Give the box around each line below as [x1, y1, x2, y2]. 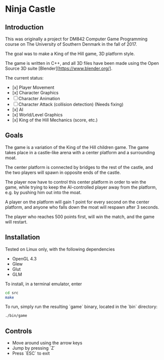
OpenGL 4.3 [12, 255, 37, 261]
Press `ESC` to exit [12, 350, 50, 357]
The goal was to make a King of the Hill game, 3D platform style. [5, 51, 135, 56]
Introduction [5, 23, 44, 31]
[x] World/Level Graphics [12, 112, 63, 117]
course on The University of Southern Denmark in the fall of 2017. [5, 41, 137, 47]
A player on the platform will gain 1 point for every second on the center [5, 199, 149, 205]
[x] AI [12, 107, 23, 112]
